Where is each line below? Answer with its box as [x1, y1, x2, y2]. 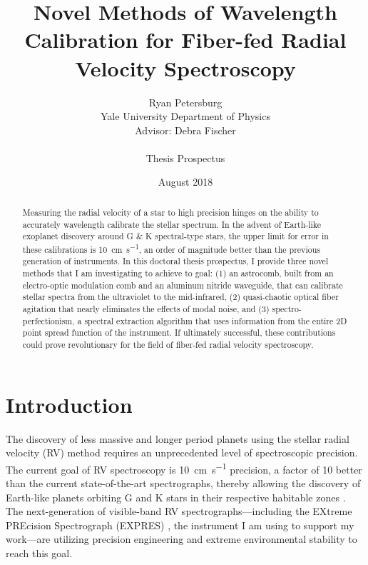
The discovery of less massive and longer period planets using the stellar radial [6, 431, 349, 446]
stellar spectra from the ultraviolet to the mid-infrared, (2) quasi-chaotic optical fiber [22, 291, 339, 303]
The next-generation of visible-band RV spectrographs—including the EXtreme [6, 504, 352, 519]
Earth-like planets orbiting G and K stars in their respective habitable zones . [6, 489, 346, 504]
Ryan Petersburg [148, 94, 223, 109]
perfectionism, [22, 314, 75, 326]
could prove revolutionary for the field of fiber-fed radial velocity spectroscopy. [22, 339, 314, 351]
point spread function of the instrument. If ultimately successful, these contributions [22, 326, 336, 339]
